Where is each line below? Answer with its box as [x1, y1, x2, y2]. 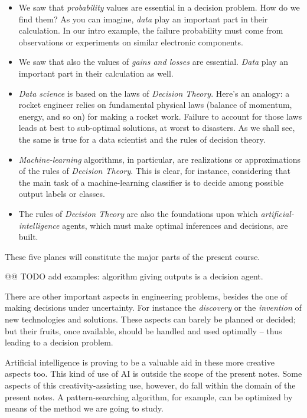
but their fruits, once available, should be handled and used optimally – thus [5, 324, 282, 337]
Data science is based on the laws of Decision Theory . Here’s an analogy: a [18, 87, 290, 99]
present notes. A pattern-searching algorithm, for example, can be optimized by [5, 390, 293, 403]
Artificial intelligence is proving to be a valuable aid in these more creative [5, 356, 275, 368]
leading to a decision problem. [5, 336, 113, 348]
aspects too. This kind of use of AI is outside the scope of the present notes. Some [5, 367, 302, 380]
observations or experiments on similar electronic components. [18, 35, 243, 48]
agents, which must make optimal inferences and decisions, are [62, 219, 288, 231]
